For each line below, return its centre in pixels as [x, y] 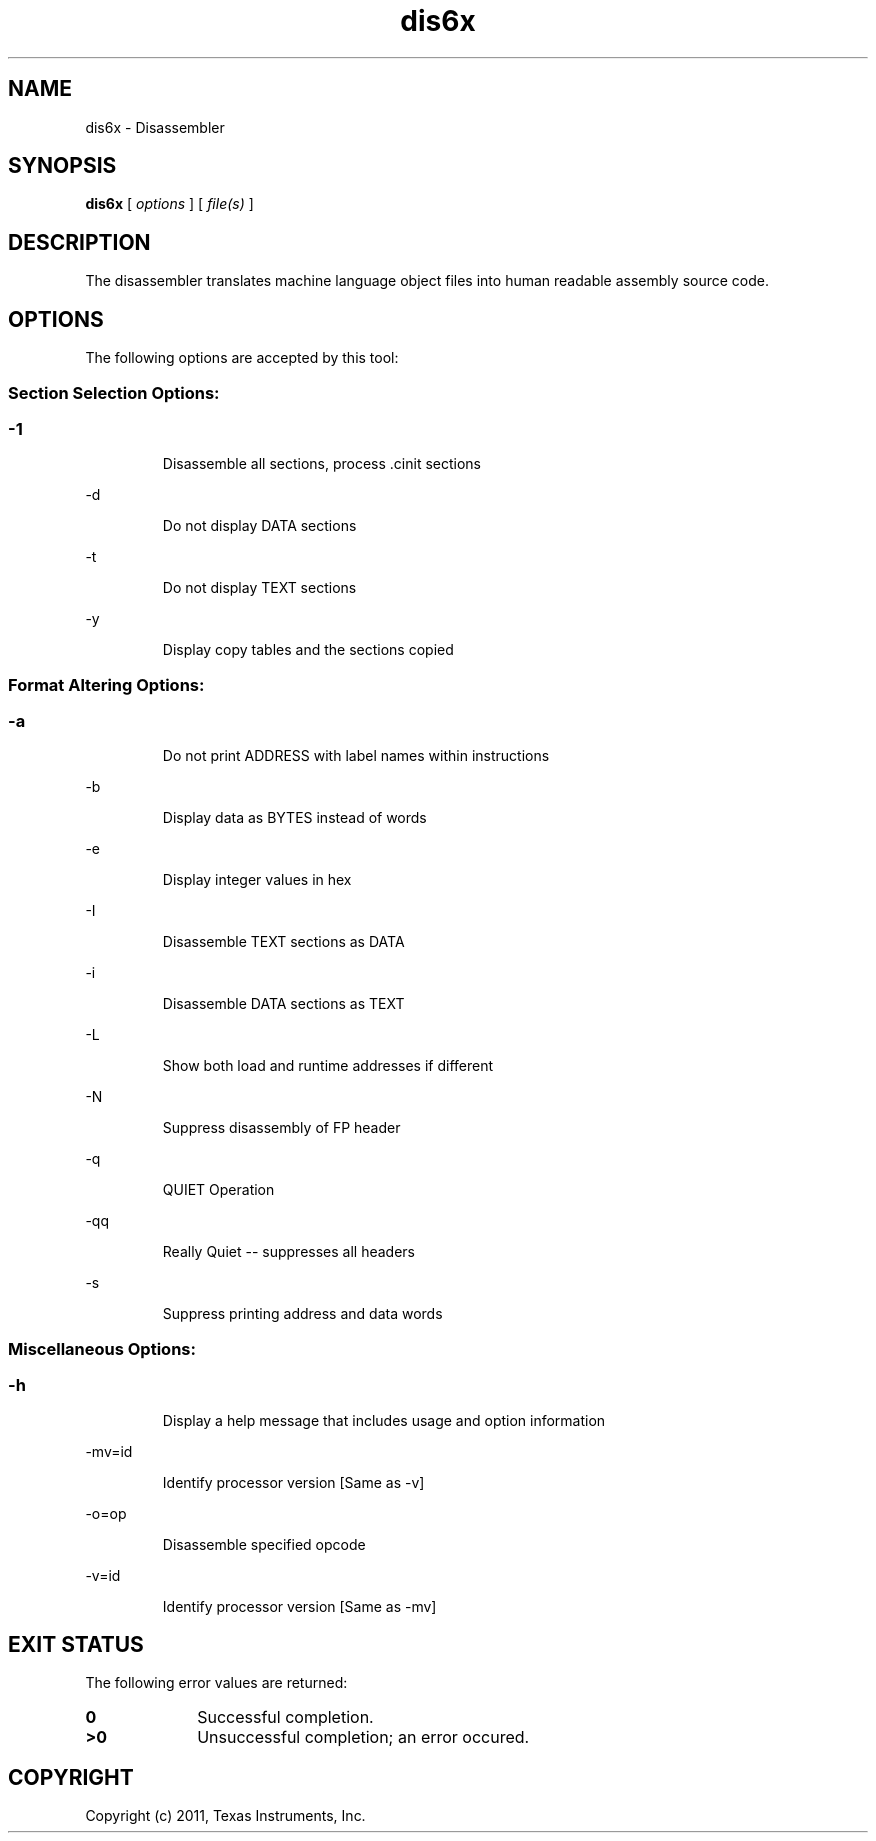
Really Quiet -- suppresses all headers [288, 1252]
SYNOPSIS [62, 166]
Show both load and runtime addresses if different [328, 1066]
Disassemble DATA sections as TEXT [283, 1004]
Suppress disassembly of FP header [281, 1128]
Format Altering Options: [106, 684]
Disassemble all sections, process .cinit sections [321, 464]
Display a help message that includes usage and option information [384, 1420]
